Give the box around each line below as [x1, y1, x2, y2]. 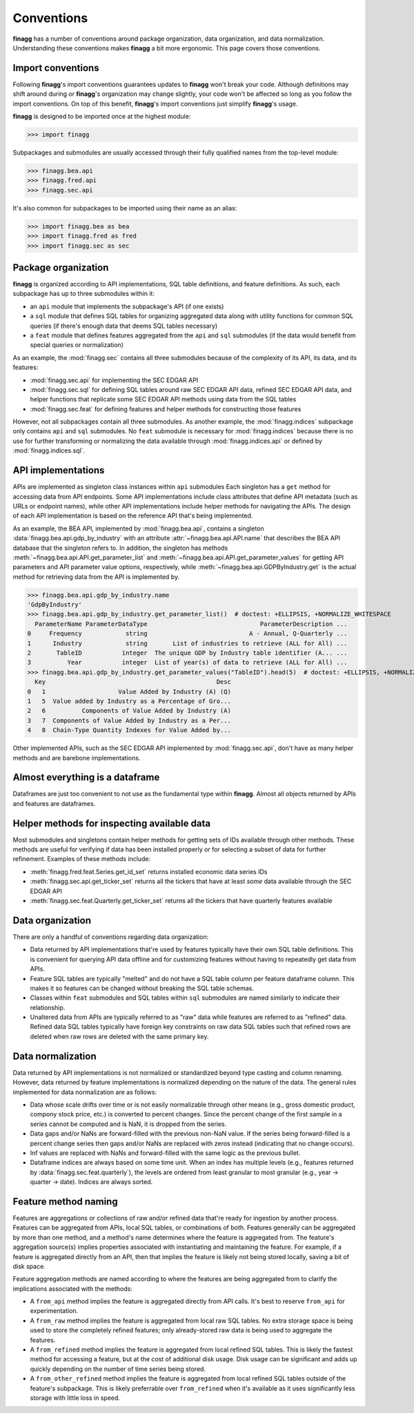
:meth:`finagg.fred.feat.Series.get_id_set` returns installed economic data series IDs [30, 867, 268, 876]
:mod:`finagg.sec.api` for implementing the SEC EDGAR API [30, 376, 199, 384]
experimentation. [30, 1307, 79, 1315]
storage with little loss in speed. [30, 1394, 121, 1402]
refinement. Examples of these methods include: [12, 855, 151, 863]
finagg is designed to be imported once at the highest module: [12, 112, 191, 121]
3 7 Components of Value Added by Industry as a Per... [27, 716, 231, 724]
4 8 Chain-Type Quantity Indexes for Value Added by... [27, 727, 231, 734]
